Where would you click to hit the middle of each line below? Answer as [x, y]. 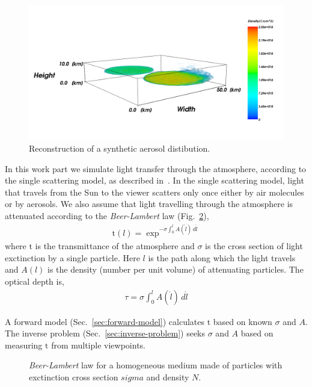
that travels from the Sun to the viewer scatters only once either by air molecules [154, 192]
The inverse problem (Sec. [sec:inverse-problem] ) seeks [105, 333]
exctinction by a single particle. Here [72, 257]
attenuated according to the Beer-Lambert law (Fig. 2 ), [107, 215]
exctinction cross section [74, 376]
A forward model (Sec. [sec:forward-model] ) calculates [105, 321]
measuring [24, 345]
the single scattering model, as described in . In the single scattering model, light [154, 180]
